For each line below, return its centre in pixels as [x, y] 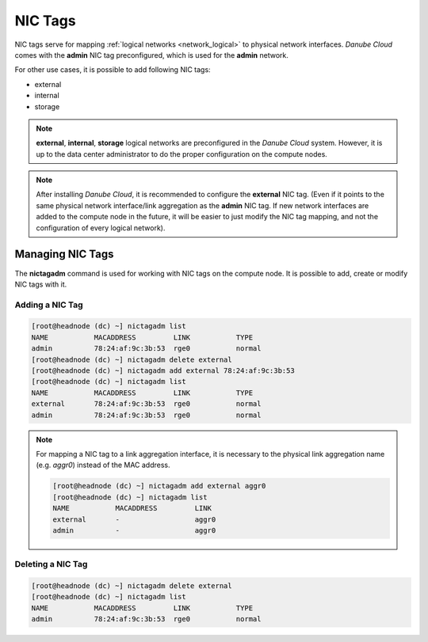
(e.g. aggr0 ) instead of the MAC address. [103, 465]
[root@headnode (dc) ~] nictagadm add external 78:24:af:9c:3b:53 [163, 371]
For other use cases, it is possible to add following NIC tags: [113, 70]
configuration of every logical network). [101, 228]
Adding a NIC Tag [49, 305]
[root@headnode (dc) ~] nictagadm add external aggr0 [159, 486]
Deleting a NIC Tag [51, 564]
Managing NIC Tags [64, 255]
